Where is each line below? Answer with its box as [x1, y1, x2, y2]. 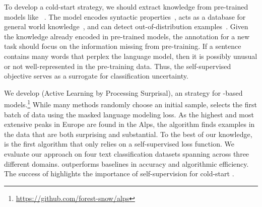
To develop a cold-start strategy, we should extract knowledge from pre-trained [4, 2, 248, 12]
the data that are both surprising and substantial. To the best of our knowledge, [4, 128, 252, 139]
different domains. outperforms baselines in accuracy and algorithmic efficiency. [4, 158, 249, 169]
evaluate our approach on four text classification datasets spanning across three [4, 148, 249, 159]
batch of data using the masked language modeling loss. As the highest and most [4, 109, 254, 119]
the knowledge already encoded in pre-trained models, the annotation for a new [4, 31, 250, 41]
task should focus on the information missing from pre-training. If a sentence [4, 41, 241, 51]
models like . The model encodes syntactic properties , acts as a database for [4, 11, 246, 22]
